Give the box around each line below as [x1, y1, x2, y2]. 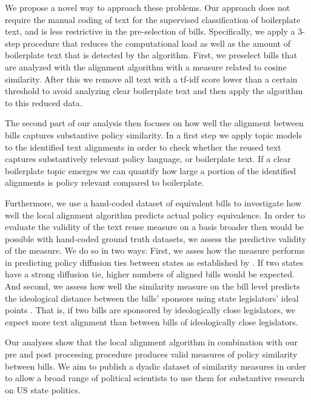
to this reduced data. [5, 96, 82, 109]
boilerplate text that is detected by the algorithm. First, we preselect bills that [5, 49, 298, 61]
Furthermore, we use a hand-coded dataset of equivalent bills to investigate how [5, 196, 302, 209]
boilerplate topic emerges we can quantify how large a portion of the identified [5, 164, 296, 177]
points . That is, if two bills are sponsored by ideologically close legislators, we [5, 303, 296, 316]
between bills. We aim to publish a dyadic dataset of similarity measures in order [5, 359, 306, 372]
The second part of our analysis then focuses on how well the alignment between [5, 117, 304, 129]
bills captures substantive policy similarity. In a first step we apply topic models [5, 128, 302, 141]
